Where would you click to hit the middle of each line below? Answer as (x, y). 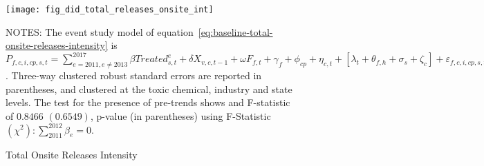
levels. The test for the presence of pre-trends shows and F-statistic (148, 102)
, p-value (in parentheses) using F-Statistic (180, 115)
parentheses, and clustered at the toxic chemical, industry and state (149, 89)
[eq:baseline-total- (235, 31)
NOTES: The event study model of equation (100, 31)
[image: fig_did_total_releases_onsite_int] (110, 10)
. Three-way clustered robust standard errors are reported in (134, 75)
